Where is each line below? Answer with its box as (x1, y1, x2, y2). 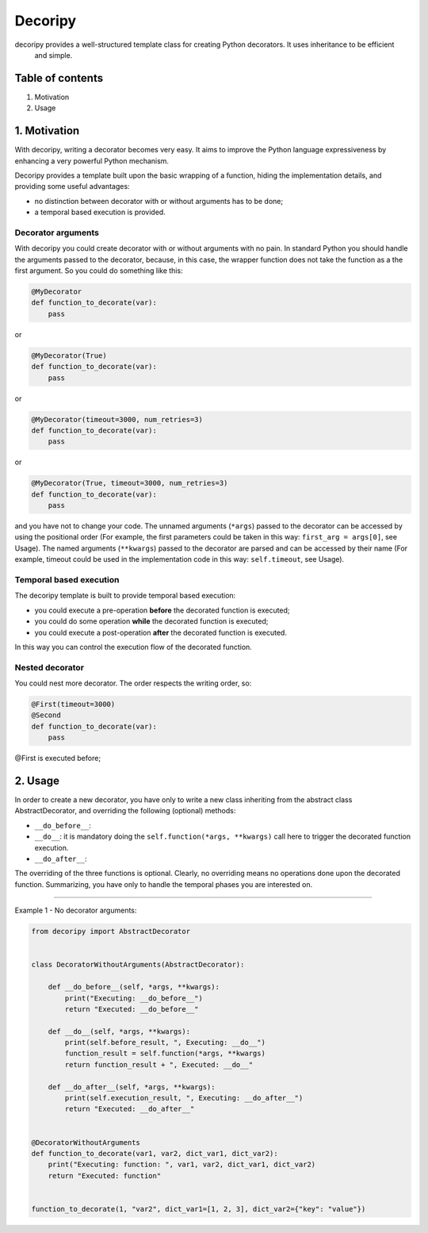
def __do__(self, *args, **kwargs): (48, 1027, 190, 1035)
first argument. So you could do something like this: (14, 266, 183, 275)
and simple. (34, 50, 73, 60)
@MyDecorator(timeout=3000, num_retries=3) (31, 415, 204, 424)
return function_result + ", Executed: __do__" (64, 1060, 254, 1069)
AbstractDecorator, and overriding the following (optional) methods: (14, 806, 236, 816)
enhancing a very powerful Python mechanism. (14, 156, 170, 166)
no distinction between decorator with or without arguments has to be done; (34, 196, 284, 205)
